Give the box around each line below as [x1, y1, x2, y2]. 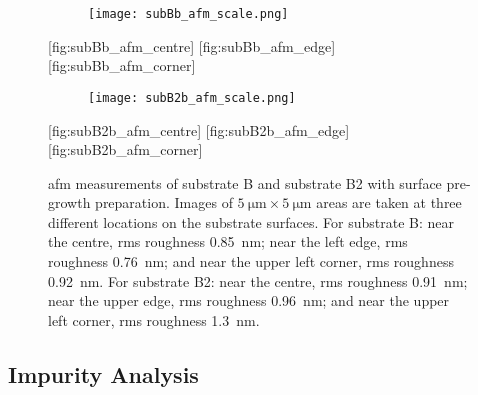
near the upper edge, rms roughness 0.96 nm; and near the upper [48, 290, 450, 311]
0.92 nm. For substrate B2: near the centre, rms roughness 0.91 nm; [48, 270, 468, 291]
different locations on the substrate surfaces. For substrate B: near [48, 211, 454, 232]
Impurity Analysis [8, 358, 199, 389]
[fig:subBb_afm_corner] [48, 55, 196, 76]
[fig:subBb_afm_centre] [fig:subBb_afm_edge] [48, 35, 336, 56]
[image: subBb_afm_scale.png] [88, 7, 289, 21]
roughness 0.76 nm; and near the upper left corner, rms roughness [48, 251, 454, 272]
